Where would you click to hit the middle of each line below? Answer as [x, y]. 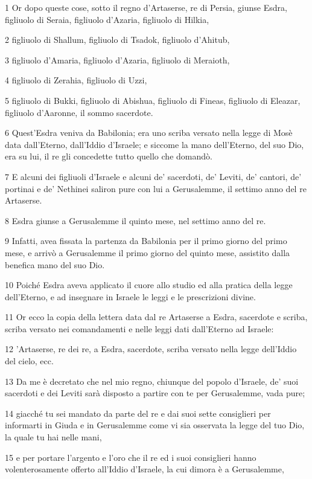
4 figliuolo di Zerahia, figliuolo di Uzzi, [76, 80]
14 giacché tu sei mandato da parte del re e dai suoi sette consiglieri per [138, 413]
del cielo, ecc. [29, 361]
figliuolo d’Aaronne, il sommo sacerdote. [79, 112]
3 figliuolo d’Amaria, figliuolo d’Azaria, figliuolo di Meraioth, [117, 59]
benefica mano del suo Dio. [55, 264]
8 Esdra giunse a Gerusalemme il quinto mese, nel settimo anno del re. [135, 220]
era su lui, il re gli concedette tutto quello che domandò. [109, 156]
